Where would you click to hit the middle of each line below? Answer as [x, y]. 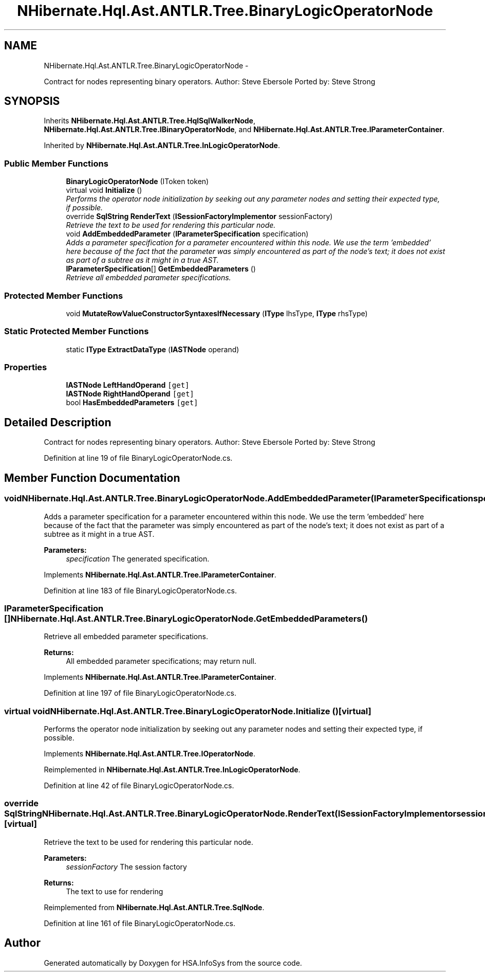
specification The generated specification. [138, 558]
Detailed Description [58, 422]
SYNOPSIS [32, 101]
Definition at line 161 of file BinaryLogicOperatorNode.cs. [140, 923]
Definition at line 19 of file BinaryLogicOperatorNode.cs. [138, 458]
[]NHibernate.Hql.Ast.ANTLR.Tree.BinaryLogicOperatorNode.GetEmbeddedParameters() [186, 618]
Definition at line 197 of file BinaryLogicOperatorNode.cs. [140, 693]
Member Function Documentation [92, 478]
